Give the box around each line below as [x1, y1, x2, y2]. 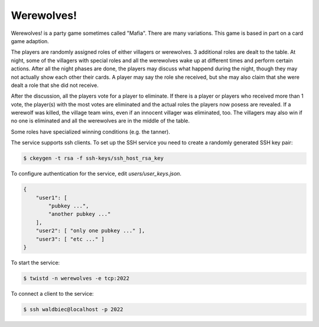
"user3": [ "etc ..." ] [35, 235, 105, 242]
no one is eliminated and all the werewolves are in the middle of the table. [11, 117, 190, 124]
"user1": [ [35, 194, 67, 201]
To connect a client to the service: [11, 290, 94, 297]
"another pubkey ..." [48, 211, 111, 218]
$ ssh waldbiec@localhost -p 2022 [23, 306, 123, 313]
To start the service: [11, 259, 60, 266]
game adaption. [11, 37, 50, 44]
